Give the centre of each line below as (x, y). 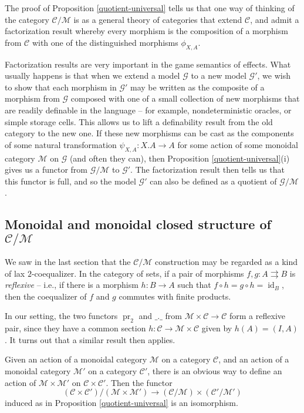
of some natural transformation (61, 144)
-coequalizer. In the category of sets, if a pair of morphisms (138, 273)
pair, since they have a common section (75, 328)
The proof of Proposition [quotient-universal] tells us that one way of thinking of (150, 8)
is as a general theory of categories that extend (158, 19)
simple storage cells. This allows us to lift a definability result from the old (139, 121)
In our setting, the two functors (61, 316)
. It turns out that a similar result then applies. (90, 339)
